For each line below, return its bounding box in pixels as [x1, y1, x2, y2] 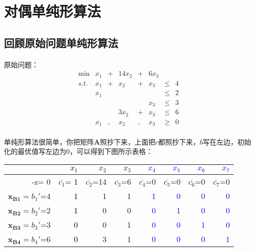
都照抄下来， [158, 136, 200, 147]
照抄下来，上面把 [100, 136, 156, 147]
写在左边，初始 [203, 136, 252, 147]
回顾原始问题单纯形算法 [4, 35, 118, 50]
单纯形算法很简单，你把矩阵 [4, 136, 94, 147]
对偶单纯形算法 [4, 1, 101, 21]
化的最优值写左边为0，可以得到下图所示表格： [4, 146, 153, 156]
